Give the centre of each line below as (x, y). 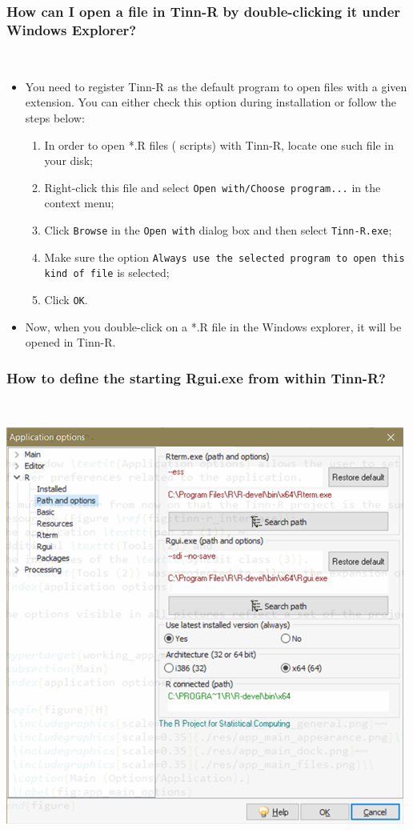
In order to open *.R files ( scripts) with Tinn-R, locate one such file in (219, 144)
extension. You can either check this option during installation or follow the (211, 102)
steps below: (55, 117)
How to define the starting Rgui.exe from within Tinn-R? (196, 377)
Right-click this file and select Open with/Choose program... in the (213, 187)
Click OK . (66, 299)
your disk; (69, 160)
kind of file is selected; (107, 273)
